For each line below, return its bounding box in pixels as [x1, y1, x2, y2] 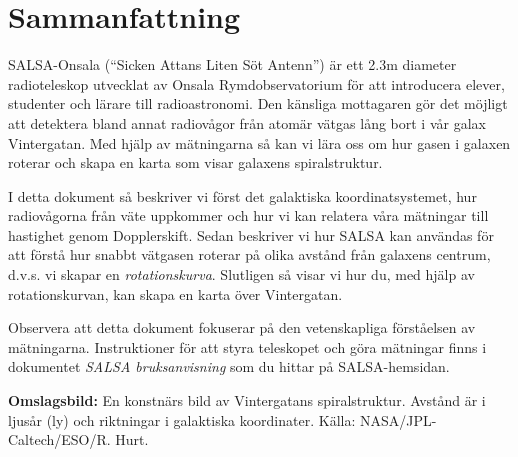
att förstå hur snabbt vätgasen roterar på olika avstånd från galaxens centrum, [8, 244, 491, 265]
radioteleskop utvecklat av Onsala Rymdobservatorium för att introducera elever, [8, 73, 505, 94]
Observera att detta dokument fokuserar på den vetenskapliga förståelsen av [8, 317, 476, 338]
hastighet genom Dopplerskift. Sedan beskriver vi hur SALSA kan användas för [8, 224, 494, 245]
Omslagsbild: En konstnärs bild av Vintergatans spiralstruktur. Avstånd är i [8, 390, 486, 411]
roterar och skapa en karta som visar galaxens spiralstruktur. [8, 152, 383, 173]
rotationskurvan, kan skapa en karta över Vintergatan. [8, 283, 343, 304]
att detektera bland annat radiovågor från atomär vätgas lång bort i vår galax [8, 112, 486, 133]
